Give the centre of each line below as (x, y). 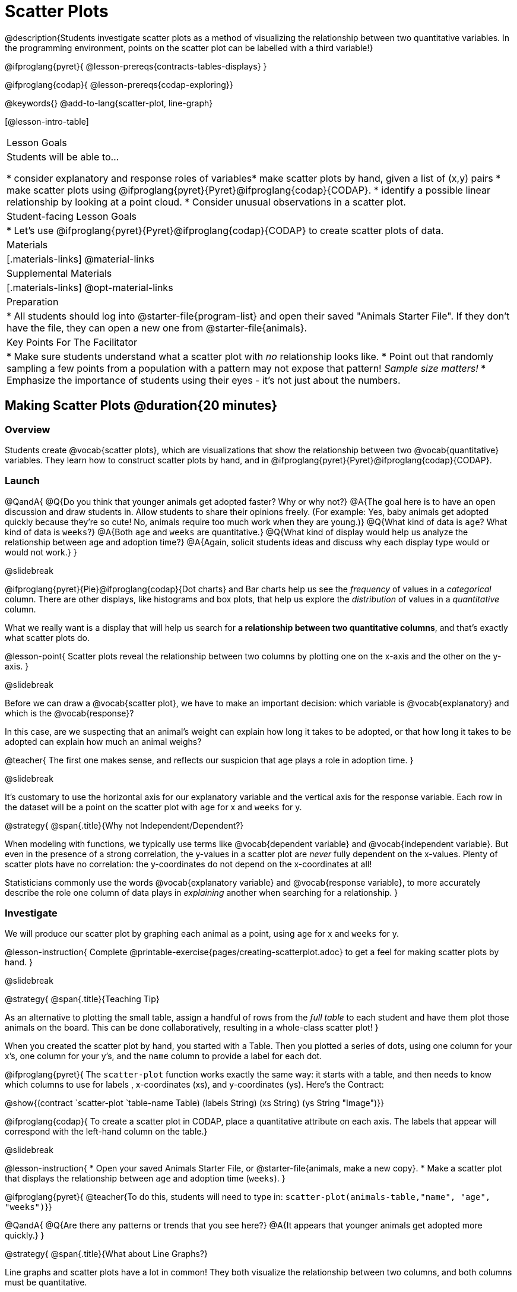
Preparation (33, 301)
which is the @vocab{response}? (69, 713)
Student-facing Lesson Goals (72, 216)
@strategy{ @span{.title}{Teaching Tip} (82, 999)
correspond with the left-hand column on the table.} (106, 1132)
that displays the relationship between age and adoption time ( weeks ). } (145, 1179)
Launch (22, 481)
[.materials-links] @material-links (80, 259)
